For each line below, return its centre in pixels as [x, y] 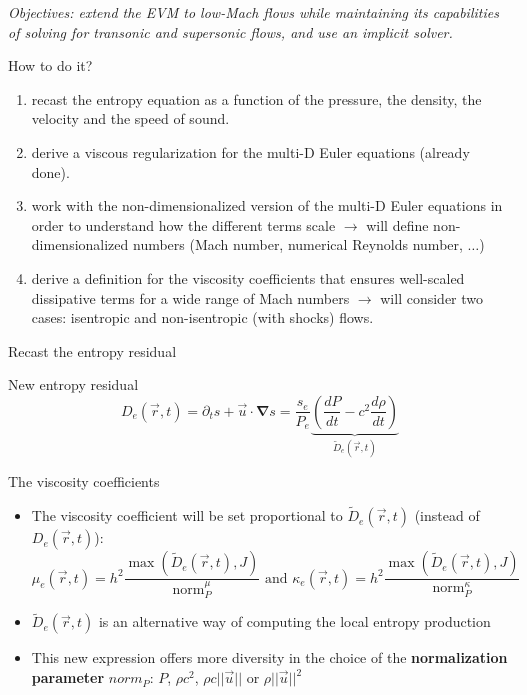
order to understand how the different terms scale [183, 224]
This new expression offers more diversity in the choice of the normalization [269, 657]
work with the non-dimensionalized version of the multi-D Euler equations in [267, 205]
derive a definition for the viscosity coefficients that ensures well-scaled [248, 277]
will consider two [432, 297]
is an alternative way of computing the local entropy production [294, 621]
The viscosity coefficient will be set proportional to [187, 515]
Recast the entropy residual [92, 350]
